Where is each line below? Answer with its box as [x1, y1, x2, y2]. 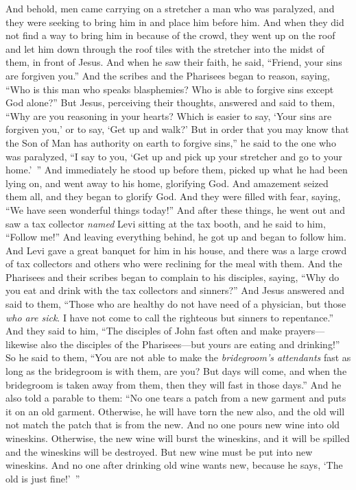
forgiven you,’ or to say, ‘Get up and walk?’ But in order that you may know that [5, 122, 349, 136]
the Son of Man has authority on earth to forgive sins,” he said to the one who [5, 135, 336, 149]
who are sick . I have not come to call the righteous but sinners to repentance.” [5, 310, 334, 324]
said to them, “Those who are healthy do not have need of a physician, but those [5, 297, 346, 311]
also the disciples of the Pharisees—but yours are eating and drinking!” [40, 336, 340, 351]
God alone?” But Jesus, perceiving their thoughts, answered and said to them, [5, 95, 335, 110]
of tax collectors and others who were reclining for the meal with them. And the [5, 256, 342, 271]
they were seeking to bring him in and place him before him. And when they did [5, 14, 344, 29]
